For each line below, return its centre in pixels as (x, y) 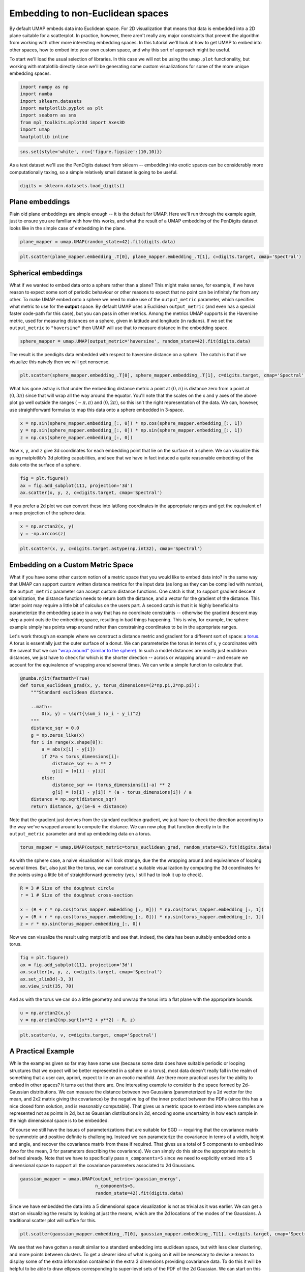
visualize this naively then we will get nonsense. (60, 362)
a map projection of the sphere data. (48, 513)
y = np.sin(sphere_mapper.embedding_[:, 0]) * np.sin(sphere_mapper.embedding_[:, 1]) (131, 430)
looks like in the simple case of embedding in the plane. (68, 228)
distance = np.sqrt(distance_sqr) (74, 799)
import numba (36, 94)
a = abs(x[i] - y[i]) (68, 749)
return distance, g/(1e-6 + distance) (79, 806)
